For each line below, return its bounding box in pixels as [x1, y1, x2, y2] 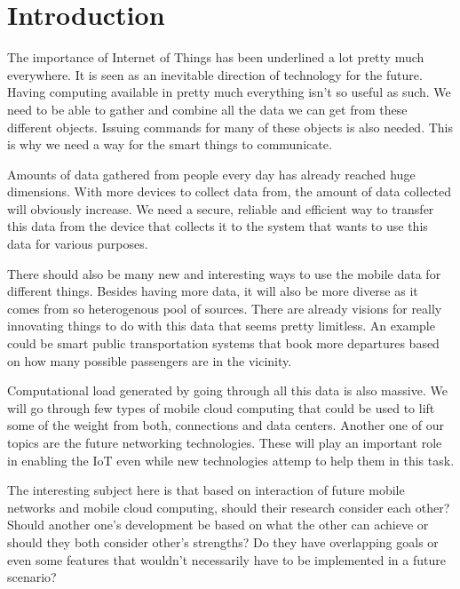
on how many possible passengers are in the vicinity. [7, 351, 292, 370]
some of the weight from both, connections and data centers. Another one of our [7, 416, 444, 434]
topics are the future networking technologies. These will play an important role [7, 434, 442, 451]
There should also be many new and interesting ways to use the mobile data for [7, 264, 441, 283]
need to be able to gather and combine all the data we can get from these [7, 99, 408, 118]
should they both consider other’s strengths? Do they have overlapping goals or [7, 532, 439, 551]
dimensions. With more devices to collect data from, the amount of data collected [7, 182, 451, 201]
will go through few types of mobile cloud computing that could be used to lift [7, 398, 435, 417]
